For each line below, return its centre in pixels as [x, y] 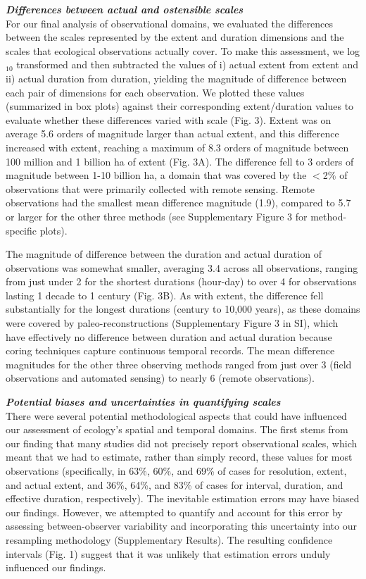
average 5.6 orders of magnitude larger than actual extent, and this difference [172, 133]
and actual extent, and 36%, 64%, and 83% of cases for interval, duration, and [175, 484]
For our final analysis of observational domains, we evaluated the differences [170, 23]
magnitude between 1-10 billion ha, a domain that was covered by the [156, 175]
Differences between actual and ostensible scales [125, 9]
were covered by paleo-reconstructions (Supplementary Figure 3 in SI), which [172, 323]
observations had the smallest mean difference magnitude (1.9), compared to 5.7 [178, 203]
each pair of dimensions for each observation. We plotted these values [155, 92]
